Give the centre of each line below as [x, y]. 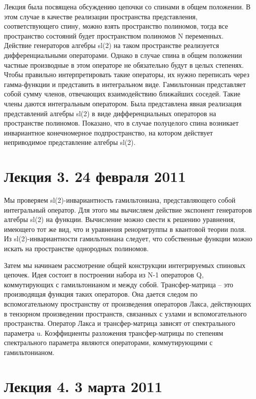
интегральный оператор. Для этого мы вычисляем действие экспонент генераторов [128, 209]
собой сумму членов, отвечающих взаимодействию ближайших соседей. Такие [122, 94]
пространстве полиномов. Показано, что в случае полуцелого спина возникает [121, 123]
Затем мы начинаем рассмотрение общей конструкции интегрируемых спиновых [125, 265]
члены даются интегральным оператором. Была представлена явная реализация [123, 103]
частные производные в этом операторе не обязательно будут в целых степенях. [124, 65]
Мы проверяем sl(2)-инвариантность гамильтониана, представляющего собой [120, 200]
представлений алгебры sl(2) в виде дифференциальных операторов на [110, 113]
